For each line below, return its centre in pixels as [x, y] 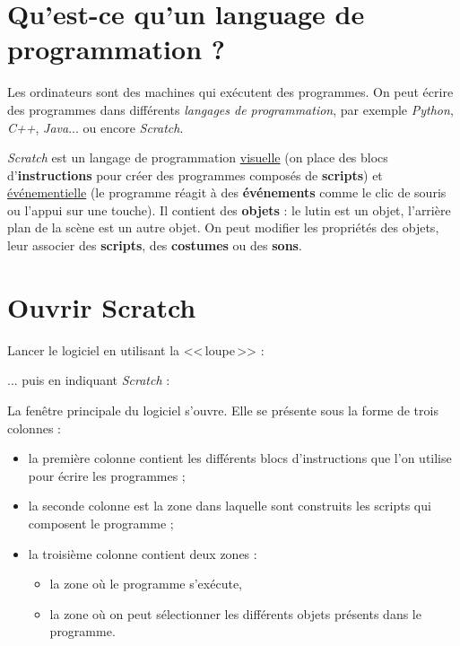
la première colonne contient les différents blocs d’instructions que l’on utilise [240, 458]
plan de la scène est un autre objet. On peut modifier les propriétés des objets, [223, 227]
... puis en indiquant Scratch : [89, 380]
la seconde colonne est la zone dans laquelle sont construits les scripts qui [230, 506]
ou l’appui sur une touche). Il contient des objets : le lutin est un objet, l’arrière [229, 210]
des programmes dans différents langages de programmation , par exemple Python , [230, 109]
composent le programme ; [101, 523]
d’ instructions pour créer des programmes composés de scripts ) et [195, 175]
